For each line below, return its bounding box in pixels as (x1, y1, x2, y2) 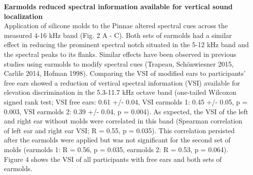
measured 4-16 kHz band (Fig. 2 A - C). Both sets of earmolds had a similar (4, 30, 232, 40)
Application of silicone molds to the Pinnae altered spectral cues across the (4, 20, 228, 31)
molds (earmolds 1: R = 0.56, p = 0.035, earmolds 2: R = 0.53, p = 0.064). (4, 144, 229, 154)
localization (4, 11, 43, 21)
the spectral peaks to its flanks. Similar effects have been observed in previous (4, 49, 236, 59)
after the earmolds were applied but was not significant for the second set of (4, 135, 231, 145)
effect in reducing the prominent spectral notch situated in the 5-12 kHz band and (4, 39, 249, 50)
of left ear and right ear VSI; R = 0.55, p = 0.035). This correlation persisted (4, 125, 235, 135)
